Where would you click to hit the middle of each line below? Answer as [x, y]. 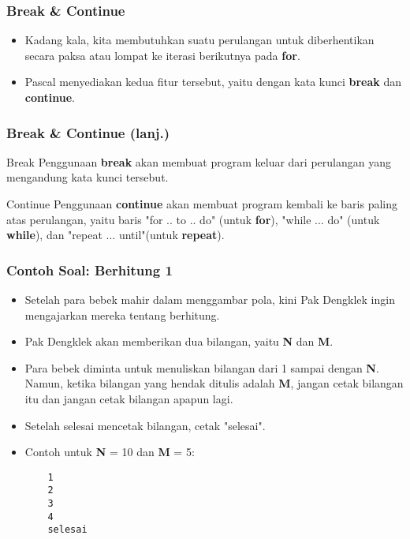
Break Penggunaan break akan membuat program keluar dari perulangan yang [199, 161]
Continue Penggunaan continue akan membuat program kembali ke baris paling [202, 204]
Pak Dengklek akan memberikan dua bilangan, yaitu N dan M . [179, 341]
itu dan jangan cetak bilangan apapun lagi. [129, 398]
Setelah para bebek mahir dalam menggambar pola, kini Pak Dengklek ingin [210, 299]
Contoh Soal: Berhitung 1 [89, 269]
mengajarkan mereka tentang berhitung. [122, 314]
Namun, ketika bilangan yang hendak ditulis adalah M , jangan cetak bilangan [214, 383]
